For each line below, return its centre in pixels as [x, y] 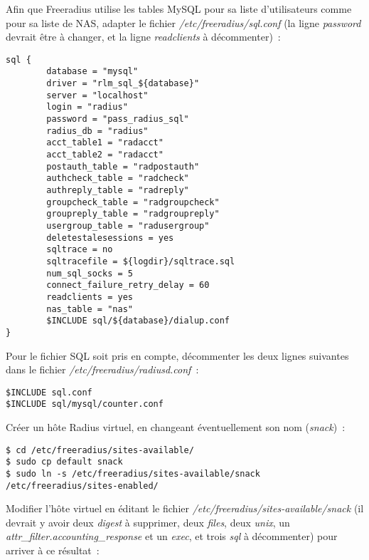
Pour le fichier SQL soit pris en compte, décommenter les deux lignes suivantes [177, 355]
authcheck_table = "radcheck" [118, 178]
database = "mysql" [92, 72]
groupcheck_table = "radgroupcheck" [133, 202]
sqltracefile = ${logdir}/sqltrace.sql [141, 261]
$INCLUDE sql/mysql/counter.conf [85, 404]
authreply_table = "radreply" [118, 190]
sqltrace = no [80, 250]
